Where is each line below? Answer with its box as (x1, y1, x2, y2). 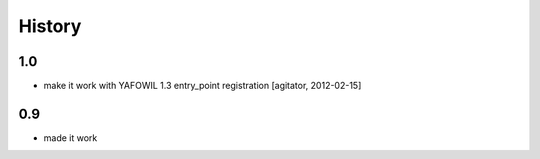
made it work (43, 131, 98, 144)
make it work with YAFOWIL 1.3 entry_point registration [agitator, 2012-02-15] (43, 80, 362, 92)
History (18, 15, 82, 37)
